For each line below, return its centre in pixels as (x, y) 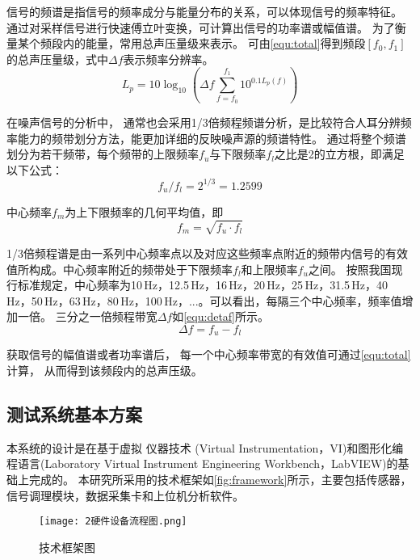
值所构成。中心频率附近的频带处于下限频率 (120, 269)
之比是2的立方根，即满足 (339, 154)
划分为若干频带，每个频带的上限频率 (103, 154)
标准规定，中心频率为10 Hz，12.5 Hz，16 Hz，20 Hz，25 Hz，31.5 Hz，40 (203, 285)
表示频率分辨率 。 (168, 59)
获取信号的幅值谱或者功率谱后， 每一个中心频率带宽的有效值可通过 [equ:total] (209, 354)
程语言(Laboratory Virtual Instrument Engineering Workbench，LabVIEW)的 (202, 463)
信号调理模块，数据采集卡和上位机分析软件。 (125, 495)
